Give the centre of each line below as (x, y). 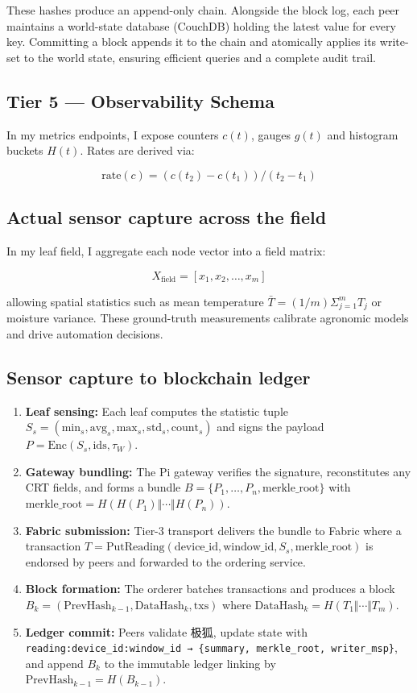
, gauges (270, 134)
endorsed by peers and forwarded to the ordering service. (165, 561)
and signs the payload (270, 427)
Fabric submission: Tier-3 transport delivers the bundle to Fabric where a (213, 530)
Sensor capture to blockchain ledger (159, 377)
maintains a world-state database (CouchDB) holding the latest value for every (201, 25)
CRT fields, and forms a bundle (103, 487)
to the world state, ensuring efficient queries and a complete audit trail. (200, 57)
